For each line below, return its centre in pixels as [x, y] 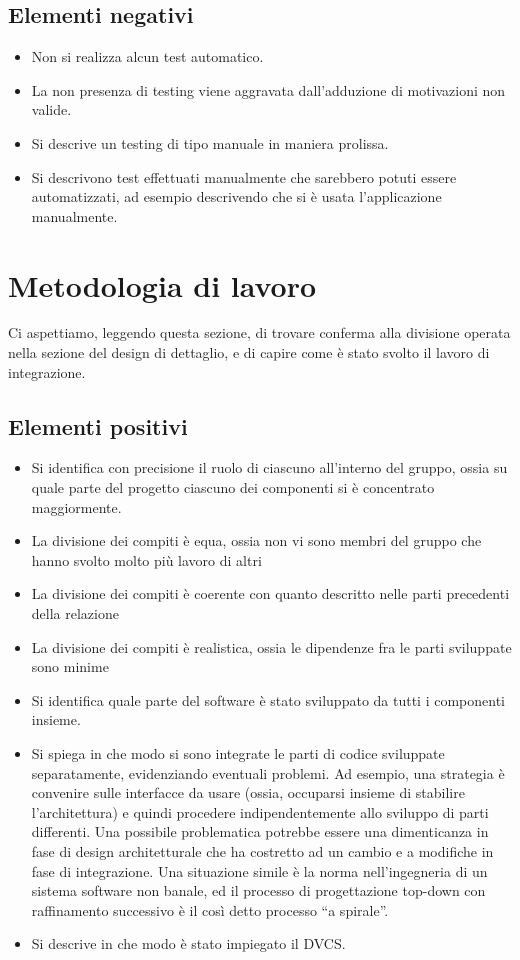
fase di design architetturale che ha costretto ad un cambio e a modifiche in [262, 850]
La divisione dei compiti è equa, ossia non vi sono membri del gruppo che [256, 540]
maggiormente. [76, 506]
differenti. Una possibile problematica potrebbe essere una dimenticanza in [260, 831]
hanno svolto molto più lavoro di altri [146, 559]
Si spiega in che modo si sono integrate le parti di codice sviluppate [238, 753]
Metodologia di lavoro [162, 284]
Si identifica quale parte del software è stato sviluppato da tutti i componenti [268, 699]
